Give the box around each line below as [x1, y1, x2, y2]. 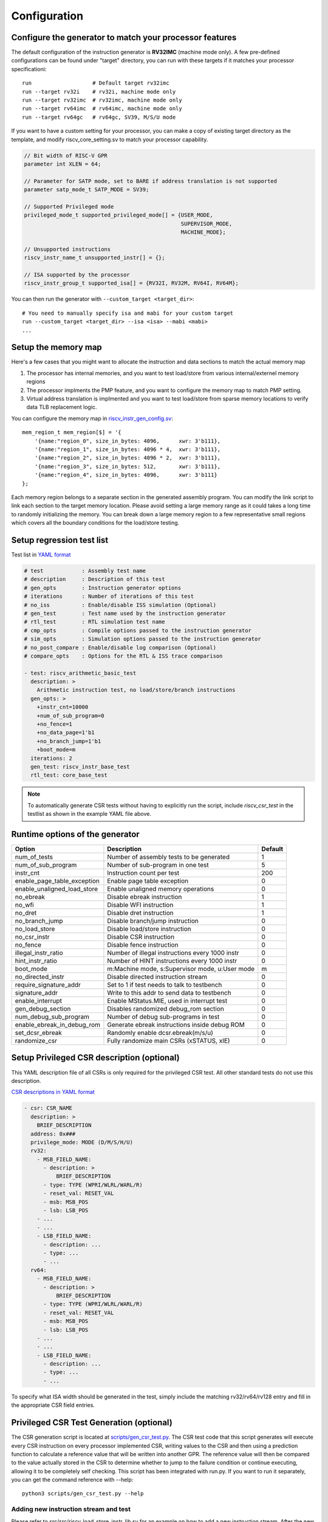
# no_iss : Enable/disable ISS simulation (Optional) [24, 601, 217, 608]
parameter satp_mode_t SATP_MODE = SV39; [24, 186, 149, 193]
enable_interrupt [15, 997, 62, 1005]
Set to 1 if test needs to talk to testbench [107, 981, 222, 989]
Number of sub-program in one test [107, 861, 209, 869]
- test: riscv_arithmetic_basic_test [24, 670, 137, 676]
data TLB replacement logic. [26, 404, 97, 411]
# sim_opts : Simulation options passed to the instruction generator [24, 636, 261, 642]
